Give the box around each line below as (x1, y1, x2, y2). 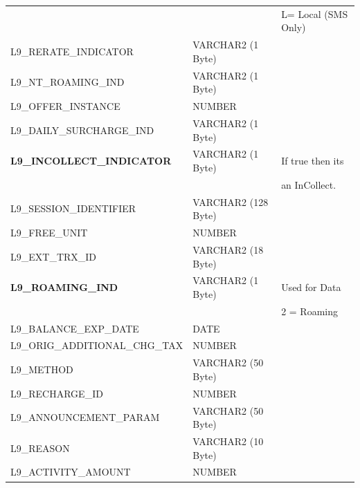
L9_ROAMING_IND (10, 280, 118, 294)
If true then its (281, 153, 344, 168)
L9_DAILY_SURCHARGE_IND (10, 122, 154, 137)
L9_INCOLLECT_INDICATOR (10, 153, 172, 168)
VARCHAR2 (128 (192, 194, 269, 209)
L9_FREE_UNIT (10, 225, 88, 240)
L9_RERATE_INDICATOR (10, 44, 134, 58)
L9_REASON (10, 440, 70, 455)
